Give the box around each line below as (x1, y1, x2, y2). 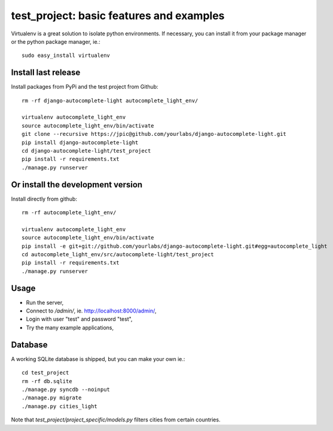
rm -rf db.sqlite (22, 378, 72, 384)
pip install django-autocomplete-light (22, 139, 139, 146)
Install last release (11, 68, 81, 78)
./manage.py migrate (22, 394, 82, 401)
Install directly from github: (11, 195, 78, 202)
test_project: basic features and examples (11, 9, 225, 22)
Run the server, (26, 299, 64, 306)
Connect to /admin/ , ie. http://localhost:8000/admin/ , (26, 307, 157, 314)
